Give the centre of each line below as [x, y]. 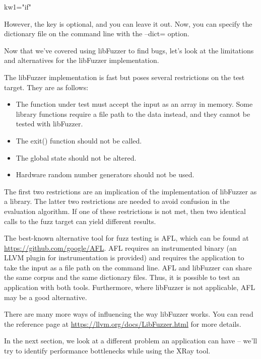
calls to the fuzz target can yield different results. [80, 221]
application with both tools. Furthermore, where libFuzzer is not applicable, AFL [130, 287]
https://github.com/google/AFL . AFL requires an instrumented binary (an [120, 247]
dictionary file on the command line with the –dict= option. [97, 33]
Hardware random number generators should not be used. [105, 174]
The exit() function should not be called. [79, 140]
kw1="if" [18, 7]
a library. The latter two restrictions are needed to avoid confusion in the [117, 201]
